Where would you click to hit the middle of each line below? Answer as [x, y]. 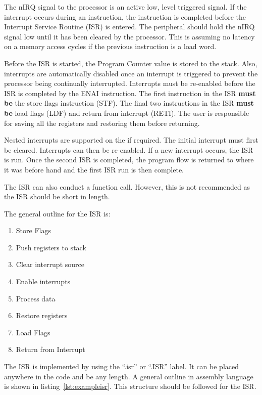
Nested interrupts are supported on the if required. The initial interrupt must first [131, 140]
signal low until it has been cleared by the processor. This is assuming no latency [129, 36]
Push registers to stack [51, 247]
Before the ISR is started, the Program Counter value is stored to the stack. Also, [131, 63]
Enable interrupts [43, 281]
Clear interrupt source [50, 264]
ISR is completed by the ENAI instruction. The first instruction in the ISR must [130, 93]
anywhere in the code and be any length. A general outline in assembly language [129, 376]
